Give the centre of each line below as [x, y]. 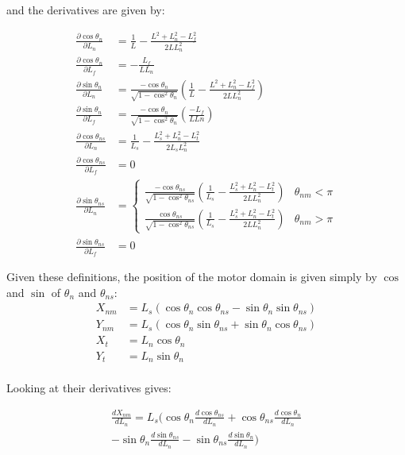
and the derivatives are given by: [86, 10]
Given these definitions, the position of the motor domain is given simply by [192, 276]
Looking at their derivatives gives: [89, 388]
